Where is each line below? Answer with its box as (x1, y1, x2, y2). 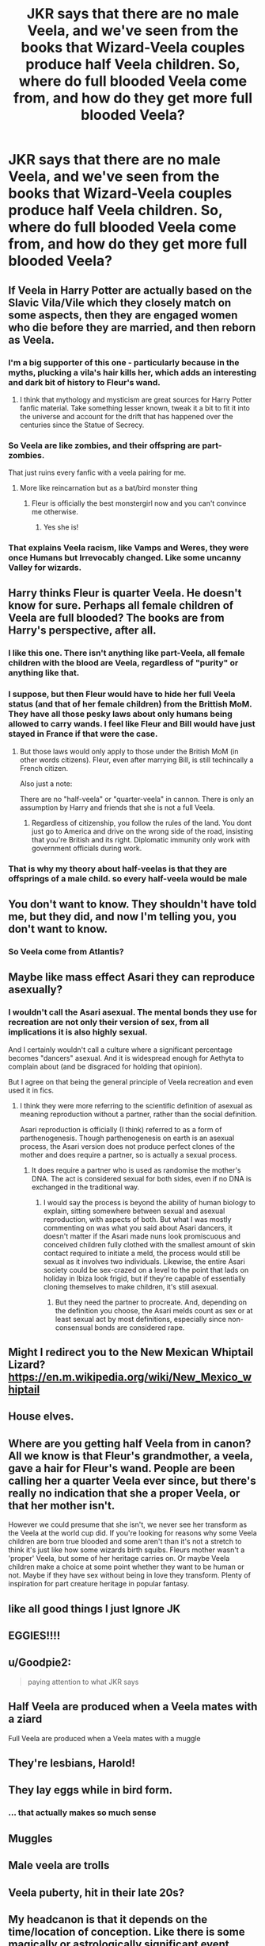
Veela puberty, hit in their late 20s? (8, 1886, 185, 1899)
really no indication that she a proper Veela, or (8, 1486, 240, 1500)
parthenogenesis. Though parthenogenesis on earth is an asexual (19, 1133, 235, 1143)
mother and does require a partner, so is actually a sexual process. (19, 1150, 237, 1159)
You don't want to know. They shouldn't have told (8, 898, 257, 911)
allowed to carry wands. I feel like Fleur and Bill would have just (8, 719, 256, 730)
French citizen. (19, 763, 69, 773)
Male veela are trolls (8, 1859, 110, 1872)
